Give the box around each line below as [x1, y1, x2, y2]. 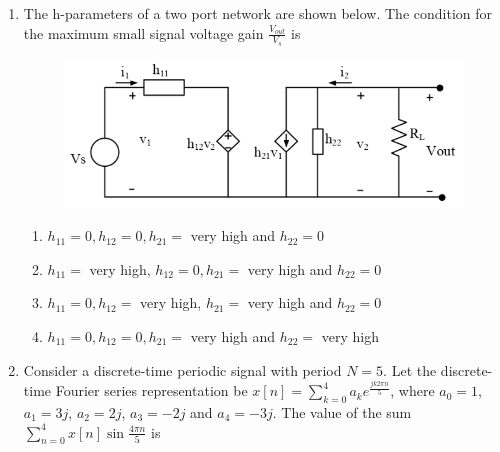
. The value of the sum [272, 402, 412, 422]
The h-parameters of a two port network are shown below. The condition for [23, 3, 492, 23]
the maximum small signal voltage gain [23, 22, 264, 43]
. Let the [383, 359, 437, 380]
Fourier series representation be [55, 380, 248, 401]
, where [390, 380, 435, 401]
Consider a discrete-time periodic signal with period [23, 359, 342, 380]
